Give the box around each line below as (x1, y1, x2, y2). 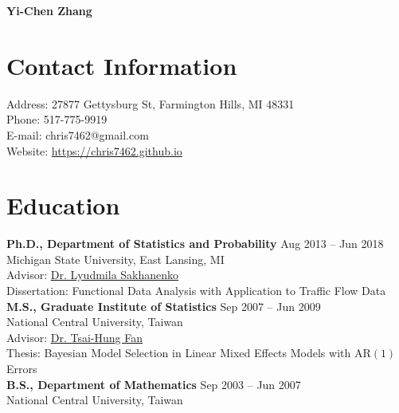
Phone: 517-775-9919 (6, 111, 108, 128)
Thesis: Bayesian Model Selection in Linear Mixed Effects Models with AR (6, 344, 371, 361)
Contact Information (6, 49, 237, 81)
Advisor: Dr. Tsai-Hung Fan (6, 328, 143, 345)
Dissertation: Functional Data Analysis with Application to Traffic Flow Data (6, 282, 386, 298)
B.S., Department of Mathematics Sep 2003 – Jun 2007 (6, 376, 301, 392)
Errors (6, 360, 37, 376)
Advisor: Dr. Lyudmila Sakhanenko (6, 266, 179, 283)
